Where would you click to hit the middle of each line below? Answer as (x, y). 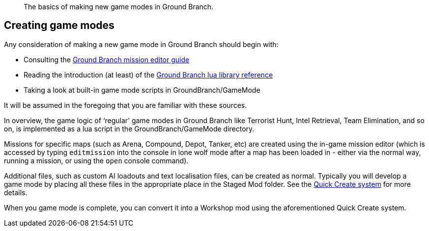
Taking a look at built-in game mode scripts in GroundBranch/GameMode (142, 90)
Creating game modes (59, 26)
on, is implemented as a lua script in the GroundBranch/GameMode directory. (129, 128)
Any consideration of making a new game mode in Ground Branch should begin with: (141, 44)
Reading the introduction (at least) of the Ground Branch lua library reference (148, 75)
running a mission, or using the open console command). (96, 160)
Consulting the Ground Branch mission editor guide (107, 59)
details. (16, 192)
